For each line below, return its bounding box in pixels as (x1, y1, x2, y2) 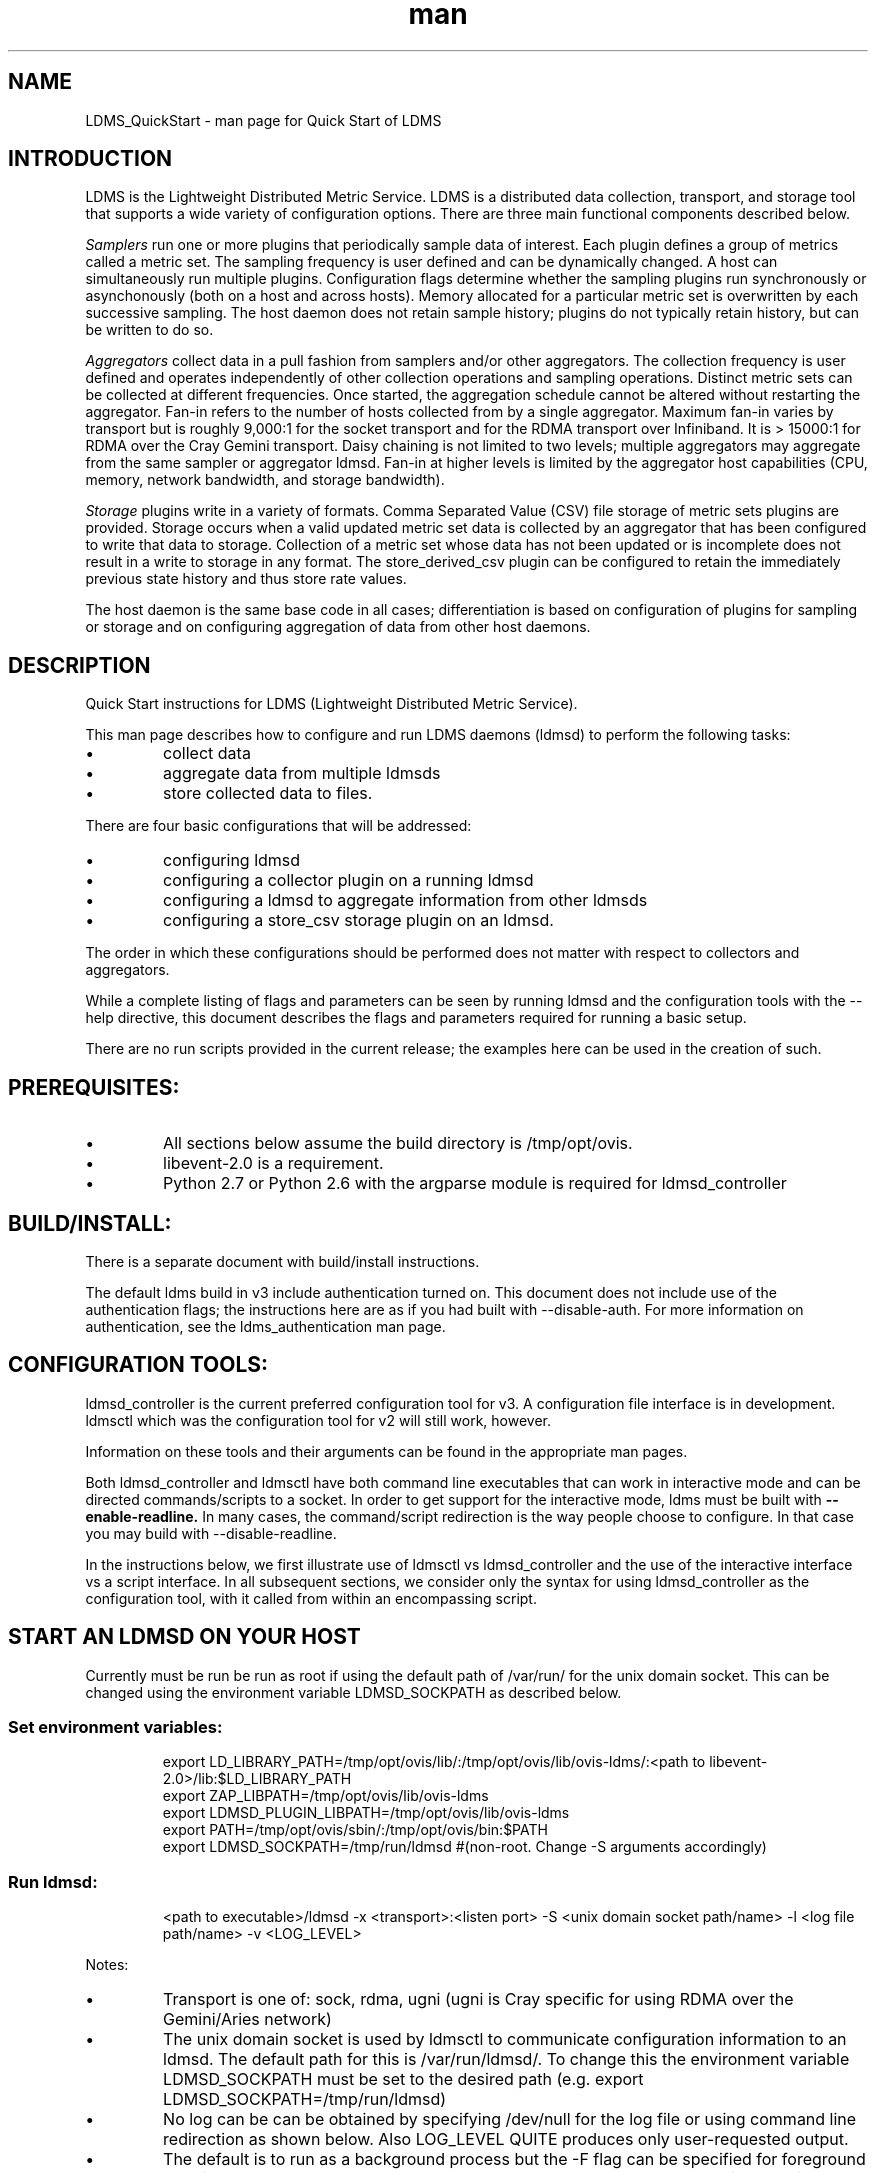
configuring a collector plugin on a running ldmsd (163, 870, 534, 891)
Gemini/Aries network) (163, 2009, 332, 2030)
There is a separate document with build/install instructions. (85, 1252, 480, 1270)
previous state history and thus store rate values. (85, 570, 407, 588)
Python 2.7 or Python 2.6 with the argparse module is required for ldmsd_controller (163, 1173, 787, 1194)
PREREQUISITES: (8, 1074, 180, 1100)
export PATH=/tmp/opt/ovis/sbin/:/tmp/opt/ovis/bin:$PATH (162, 1821, 548, 1839)
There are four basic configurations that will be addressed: (85, 817, 472, 835)
